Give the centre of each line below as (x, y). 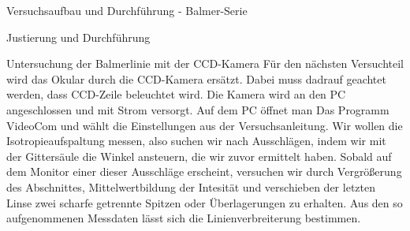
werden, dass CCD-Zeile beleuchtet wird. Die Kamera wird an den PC (176, 94)
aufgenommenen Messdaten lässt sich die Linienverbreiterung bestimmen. (184, 218)
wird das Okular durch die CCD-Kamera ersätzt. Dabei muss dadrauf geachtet (196, 78)
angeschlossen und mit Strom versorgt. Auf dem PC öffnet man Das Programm (198, 109)
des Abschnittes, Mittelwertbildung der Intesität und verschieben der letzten (191, 186)
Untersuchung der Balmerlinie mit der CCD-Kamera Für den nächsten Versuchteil (205, 63)
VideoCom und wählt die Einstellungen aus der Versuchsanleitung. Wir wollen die (205, 125)
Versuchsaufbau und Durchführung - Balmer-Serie (127, 10)
